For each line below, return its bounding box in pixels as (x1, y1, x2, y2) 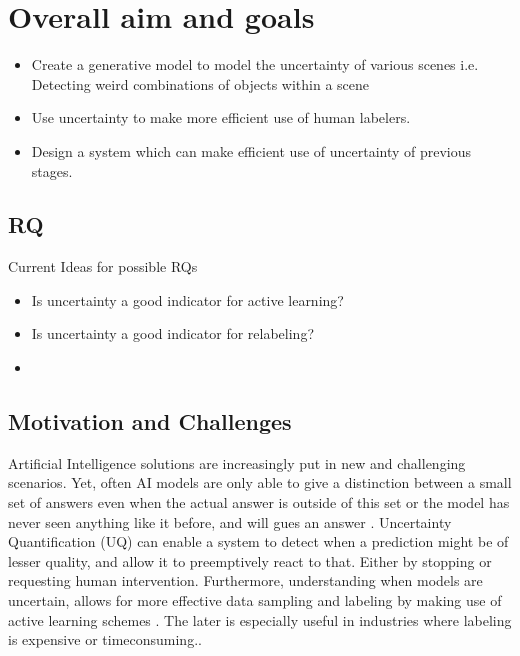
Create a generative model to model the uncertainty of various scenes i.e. (31, 54, 479, 75)
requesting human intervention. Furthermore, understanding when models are (8, 570, 483, 591)
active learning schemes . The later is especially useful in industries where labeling (8, 609, 512, 630)
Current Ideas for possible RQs (8, 256, 198, 277)
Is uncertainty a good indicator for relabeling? (31, 323, 315, 344)
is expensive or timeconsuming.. (8, 629, 202, 650)
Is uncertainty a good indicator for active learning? (31, 289, 344, 310)
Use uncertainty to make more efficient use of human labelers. (31, 107, 411, 128)
